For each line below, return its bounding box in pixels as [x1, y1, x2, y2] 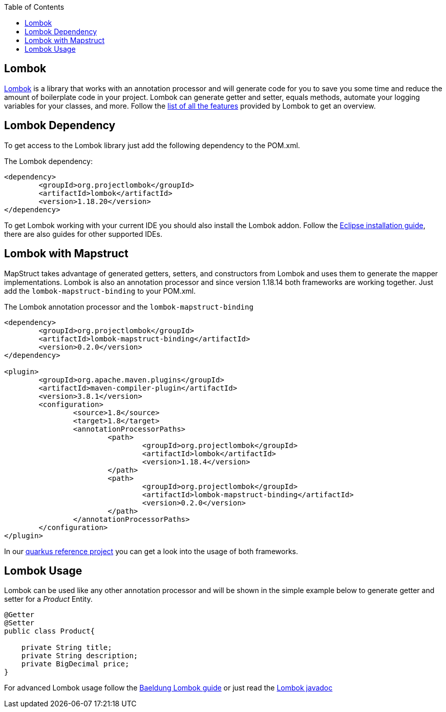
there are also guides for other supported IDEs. [4, 229, 162, 238]
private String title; [21, 643, 112, 652]
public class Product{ [4, 627, 95, 636]
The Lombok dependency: [4, 156, 93, 166]
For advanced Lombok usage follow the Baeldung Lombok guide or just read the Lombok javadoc [4, 683, 333, 693]
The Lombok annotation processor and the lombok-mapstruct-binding [4, 302, 253, 311]
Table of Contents [4, 3, 65, 11]
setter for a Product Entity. [4, 595, 93, 604]
